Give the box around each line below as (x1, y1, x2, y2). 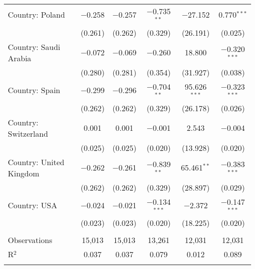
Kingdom (8, 167, 40, 179)
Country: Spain (8, 84, 60, 96)
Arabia (8, 52, 31, 64)
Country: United (8, 156, 65, 168)
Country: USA (8, 199, 57, 211)
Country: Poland (8, 9, 65, 21)
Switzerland (8, 127, 48, 139)
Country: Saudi (8, 41, 60, 52)
